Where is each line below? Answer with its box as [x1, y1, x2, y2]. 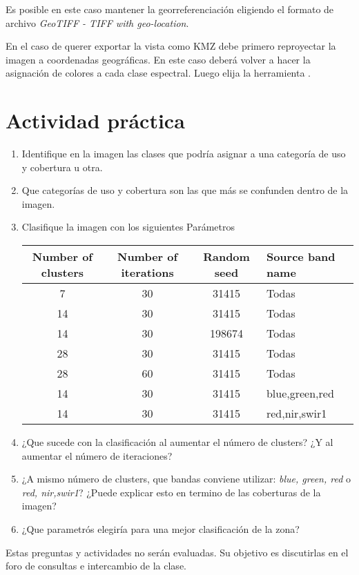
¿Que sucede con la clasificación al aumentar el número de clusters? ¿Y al [21, 435, 333, 449]
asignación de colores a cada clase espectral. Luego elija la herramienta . [6, 66, 311, 80]
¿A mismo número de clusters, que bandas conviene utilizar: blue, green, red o [21, 471, 351, 486]
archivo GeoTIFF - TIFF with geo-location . [6, 15, 189, 30]
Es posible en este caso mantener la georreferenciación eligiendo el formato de [6, 2, 334, 16]
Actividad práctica [6, 106, 185, 135]
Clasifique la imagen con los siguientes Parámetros [21, 220, 235, 234]
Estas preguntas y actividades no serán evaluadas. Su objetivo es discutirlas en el [6, 545, 349, 559]
